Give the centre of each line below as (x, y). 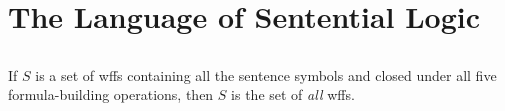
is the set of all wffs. (293, 94)
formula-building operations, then (111, 94)
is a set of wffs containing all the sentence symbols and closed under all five (266, 74)
